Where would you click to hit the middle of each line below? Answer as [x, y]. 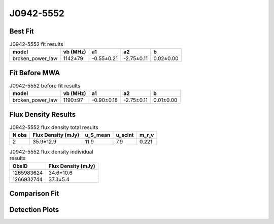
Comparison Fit [34, 194]
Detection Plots [34, 210]
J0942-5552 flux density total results [54, 127]
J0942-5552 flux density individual [51, 152]
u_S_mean [98, 135]
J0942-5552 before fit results [45, 86]
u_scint [125, 135]
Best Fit [22, 31]
